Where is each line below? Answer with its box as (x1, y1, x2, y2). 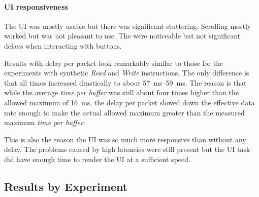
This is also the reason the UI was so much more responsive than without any (4, 134, 246, 144)
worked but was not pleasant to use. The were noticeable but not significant (4, 30, 241, 41)
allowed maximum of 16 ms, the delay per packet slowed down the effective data (4, 97, 255, 107)
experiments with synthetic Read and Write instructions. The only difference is (4, 67, 249, 78)
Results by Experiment (4, 178, 128, 194)
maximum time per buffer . (4, 117, 85, 128)
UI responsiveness (4, 1, 68, 12)
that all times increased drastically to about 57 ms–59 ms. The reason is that (4, 77, 247, 88)
